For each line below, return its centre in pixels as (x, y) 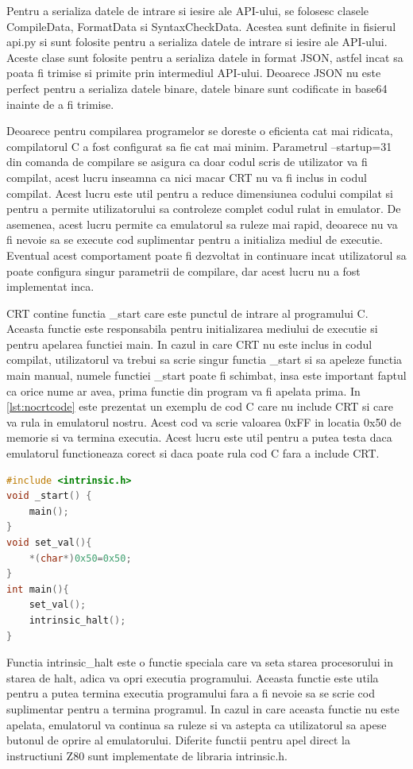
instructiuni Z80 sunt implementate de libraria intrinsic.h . (147, 755)
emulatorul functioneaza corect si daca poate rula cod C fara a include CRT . (193, 453)
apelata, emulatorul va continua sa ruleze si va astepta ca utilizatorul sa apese (197, 724)
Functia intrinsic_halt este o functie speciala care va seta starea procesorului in (200, 662)
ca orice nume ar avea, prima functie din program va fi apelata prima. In (183, 390)
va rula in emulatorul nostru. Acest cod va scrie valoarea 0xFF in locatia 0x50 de (204, 421)
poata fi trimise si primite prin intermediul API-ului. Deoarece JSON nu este (194, 73)
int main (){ (38, 589)
